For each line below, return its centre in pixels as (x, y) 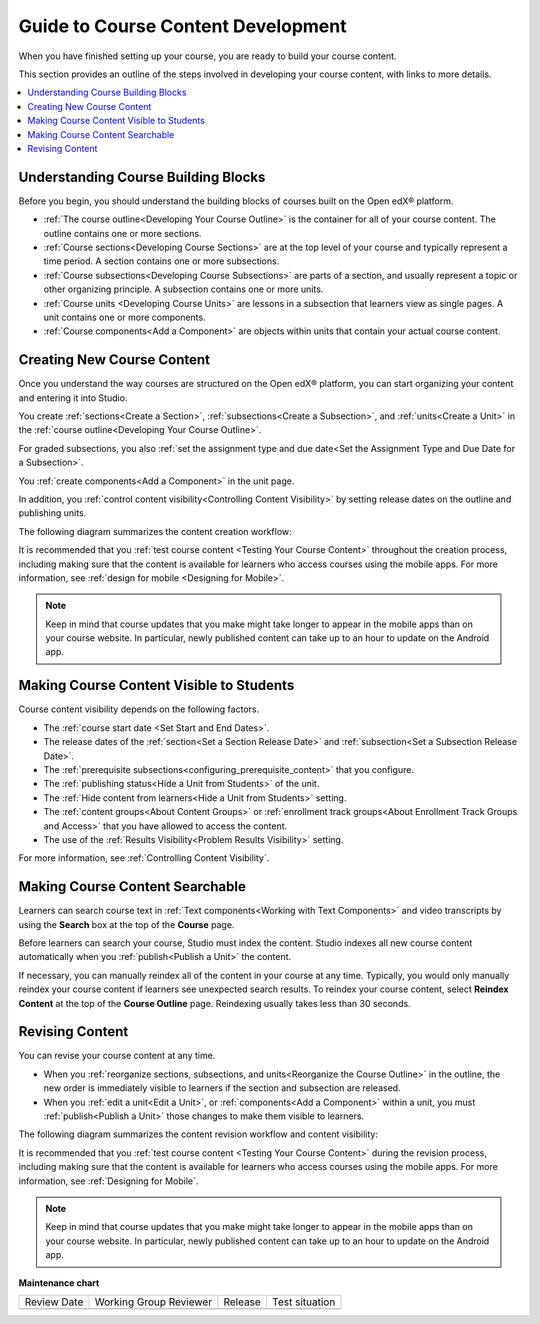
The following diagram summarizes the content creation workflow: (155, 531)
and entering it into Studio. (73, 397)
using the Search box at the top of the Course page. (126, 924)
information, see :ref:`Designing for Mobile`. (108, 1181)
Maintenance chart (59, 1282)
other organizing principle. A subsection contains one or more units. (183, 289)
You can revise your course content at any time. (117, 1056)
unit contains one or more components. (124, 317)
